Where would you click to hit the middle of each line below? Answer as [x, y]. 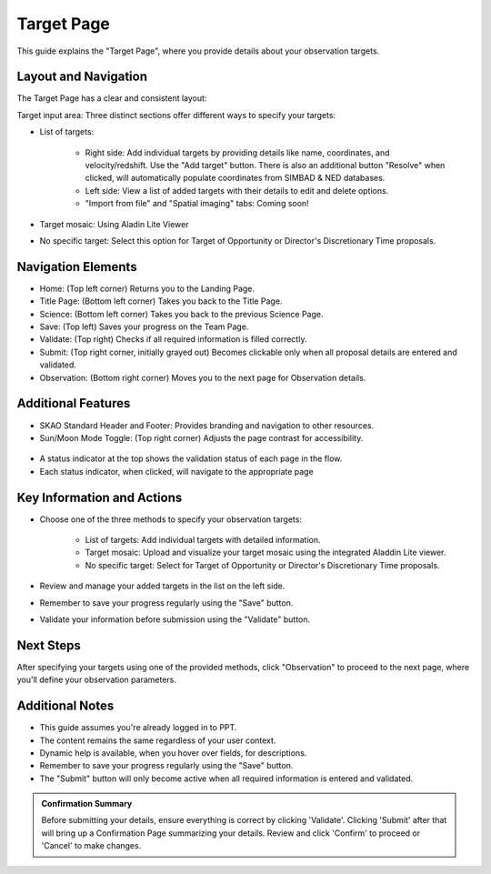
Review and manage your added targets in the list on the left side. [162, 586]
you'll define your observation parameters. [97, 680]
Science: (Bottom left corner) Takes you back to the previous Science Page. [181, 314]
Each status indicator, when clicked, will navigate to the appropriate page [176, 471]
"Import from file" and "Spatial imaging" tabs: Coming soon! [197, 204]
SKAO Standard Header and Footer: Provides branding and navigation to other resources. [207, 425]
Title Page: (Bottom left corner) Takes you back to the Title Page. [161, 301]
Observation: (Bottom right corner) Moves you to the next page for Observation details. [203, 377]
